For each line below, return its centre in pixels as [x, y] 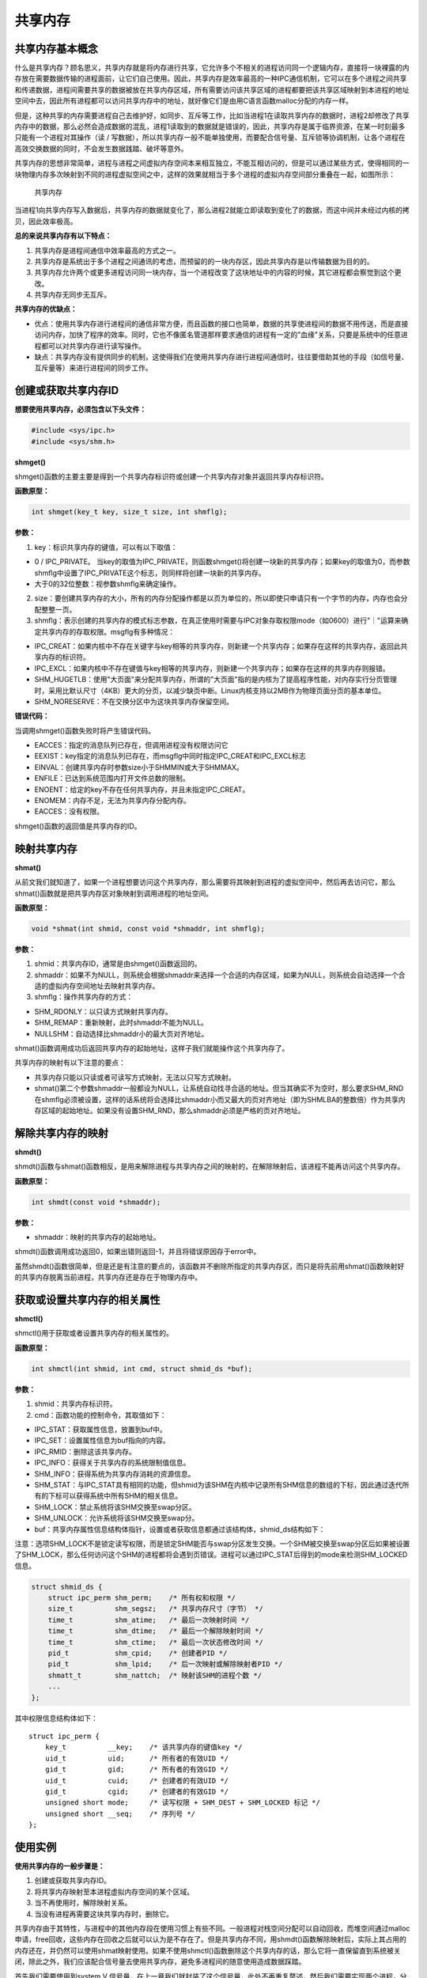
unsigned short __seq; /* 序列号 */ [120, 1813]
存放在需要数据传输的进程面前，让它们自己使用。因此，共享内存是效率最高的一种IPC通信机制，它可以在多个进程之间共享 [211, 78]
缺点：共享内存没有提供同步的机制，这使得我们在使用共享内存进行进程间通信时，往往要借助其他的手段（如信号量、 [221, 357]
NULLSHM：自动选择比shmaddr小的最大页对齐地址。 [121, 1033]
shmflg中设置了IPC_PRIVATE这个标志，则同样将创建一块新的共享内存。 [150, 573]
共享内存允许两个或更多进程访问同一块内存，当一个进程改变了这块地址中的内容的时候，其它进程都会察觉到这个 [214, 272]
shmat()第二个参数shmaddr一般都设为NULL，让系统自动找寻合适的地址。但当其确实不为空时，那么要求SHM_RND [219, 1089]
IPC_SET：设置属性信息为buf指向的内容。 [102, 1441]
